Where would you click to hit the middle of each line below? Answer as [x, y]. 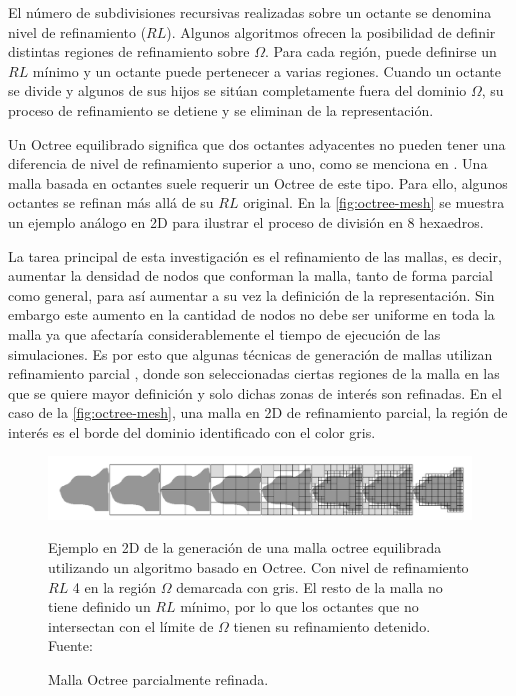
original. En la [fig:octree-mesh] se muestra [374, 202]
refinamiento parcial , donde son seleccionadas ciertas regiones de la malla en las [254, 373]
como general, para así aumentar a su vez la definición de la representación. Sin [251, 294]
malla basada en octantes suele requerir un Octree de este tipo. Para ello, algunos [258, 182]
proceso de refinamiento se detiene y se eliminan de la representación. [221, 109]
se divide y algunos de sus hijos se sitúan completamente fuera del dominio [237, 90]
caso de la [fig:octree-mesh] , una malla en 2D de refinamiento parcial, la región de [258, 412]
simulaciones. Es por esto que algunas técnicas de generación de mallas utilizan [250, 353]
